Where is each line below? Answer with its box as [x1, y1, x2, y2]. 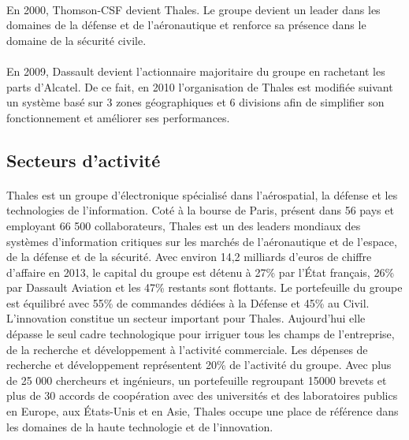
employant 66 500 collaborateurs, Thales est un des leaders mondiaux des [6, 217, 361, 233]
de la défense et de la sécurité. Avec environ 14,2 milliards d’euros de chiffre [6, 248, 372, 265]
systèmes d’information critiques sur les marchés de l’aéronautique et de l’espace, [6, 233, 397, 249]
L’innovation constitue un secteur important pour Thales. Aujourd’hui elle [6, 310, 366, 326]
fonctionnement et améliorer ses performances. [6, 109, 230, 125]
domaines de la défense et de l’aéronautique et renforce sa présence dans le [6, 17, 366, 33]
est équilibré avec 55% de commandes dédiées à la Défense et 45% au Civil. [6, 294, 370, 311]
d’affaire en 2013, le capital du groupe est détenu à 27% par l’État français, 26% [6, 263, 395, 280]
